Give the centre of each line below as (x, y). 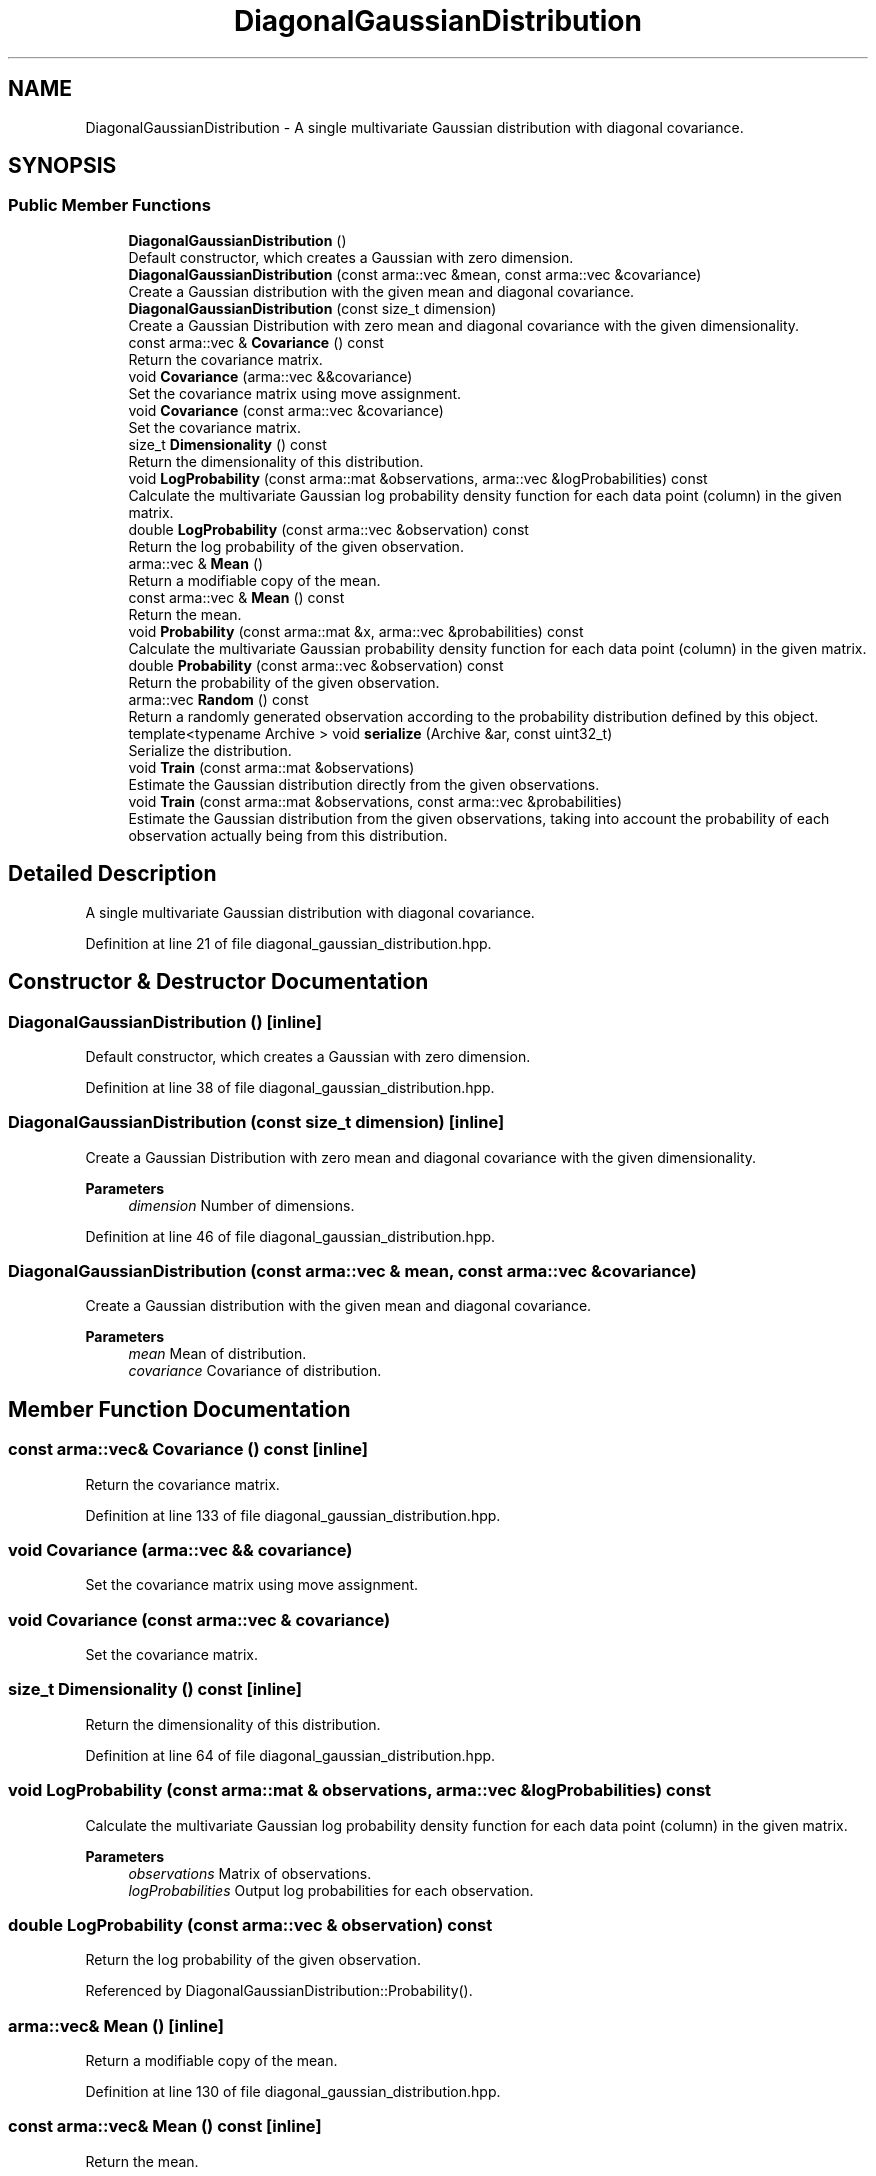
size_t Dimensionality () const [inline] (155, 1689)
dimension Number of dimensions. (241, 1205)
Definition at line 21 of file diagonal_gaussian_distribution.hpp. (288, 943)
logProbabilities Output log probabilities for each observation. (331, 1890)
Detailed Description (112, 874)
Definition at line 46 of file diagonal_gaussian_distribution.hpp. (290, 1236)
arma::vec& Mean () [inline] (116, 2025)
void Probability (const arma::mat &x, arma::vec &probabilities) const (356, 631)
